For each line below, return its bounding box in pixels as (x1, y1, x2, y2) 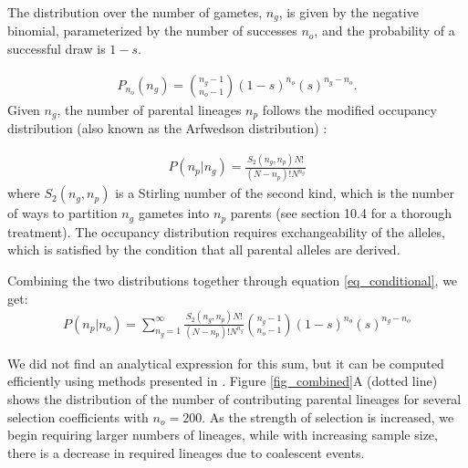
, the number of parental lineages (57, 99, 242, 119)
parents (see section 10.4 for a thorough (230, 203, 452, 223)
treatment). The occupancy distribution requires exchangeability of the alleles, (7, 222, 445, 241)
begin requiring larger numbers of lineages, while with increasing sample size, (7, 425, 438, 444)
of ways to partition (7, 203, 118, 223)
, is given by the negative (278, 3, 419, 21)
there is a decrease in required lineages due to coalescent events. (7, 442, 365, 462)
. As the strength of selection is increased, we (202, 407, 454, 426)
